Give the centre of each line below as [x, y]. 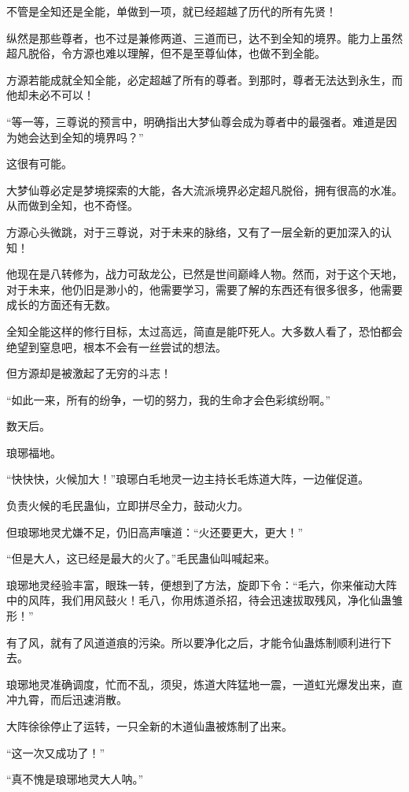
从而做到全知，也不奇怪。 [72, 205]
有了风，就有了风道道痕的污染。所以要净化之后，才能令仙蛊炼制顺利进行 [193, 642]
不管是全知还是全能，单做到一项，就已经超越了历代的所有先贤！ [171, 11]
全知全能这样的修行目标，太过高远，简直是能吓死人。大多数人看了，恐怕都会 [204, 331]
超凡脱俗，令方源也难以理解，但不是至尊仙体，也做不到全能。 [166, 53]
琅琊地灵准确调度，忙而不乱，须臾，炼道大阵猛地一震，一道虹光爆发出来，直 [204, 684]
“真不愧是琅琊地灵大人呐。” [75, 779]
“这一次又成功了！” [56, 752]
